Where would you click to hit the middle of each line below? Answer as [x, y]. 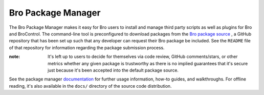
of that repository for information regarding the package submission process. [87, 47]
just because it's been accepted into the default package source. [113, 70]
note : [15, 57]
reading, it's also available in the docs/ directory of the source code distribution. [90, 86]
